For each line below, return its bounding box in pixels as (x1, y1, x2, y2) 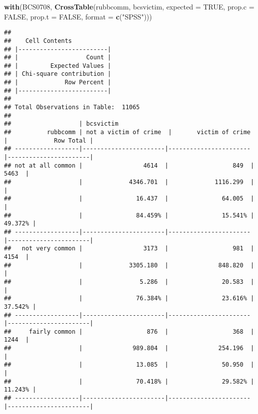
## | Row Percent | (4, 79, 111, 86)
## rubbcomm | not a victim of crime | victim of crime (4, 129, 251, 136)
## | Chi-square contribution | (4, 70, 111, 78)
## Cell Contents (4, 37, 72, 44)
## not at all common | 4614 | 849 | (4, 162, 255, 169)
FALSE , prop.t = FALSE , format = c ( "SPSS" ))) (4, 11, 152, 21)
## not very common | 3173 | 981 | (4, 245, 255, 252)
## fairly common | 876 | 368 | (4, 328, 255, 335)
